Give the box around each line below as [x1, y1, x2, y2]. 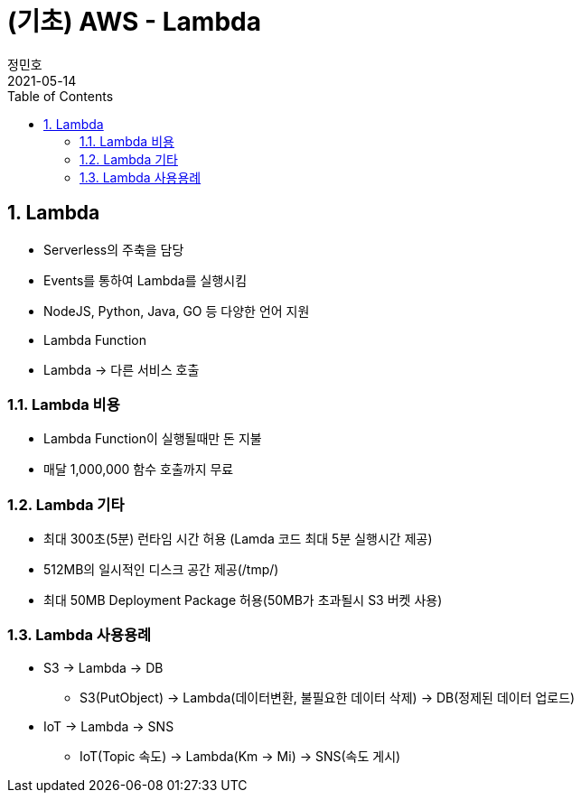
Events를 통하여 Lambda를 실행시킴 [43, 272, 248, 288]
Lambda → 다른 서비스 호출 [43, 361, 200, 377]
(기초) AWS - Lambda [7, 6, 261, 37]
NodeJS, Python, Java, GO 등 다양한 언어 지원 [43, 302, 310, 319]
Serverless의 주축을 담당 [43, 241, 184, 257]
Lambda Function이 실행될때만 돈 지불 [43, 431, 262, 447]
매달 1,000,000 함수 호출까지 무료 [43, 461, 234, 478]
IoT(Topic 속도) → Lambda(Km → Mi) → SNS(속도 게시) [80, 748, 401, 764]
